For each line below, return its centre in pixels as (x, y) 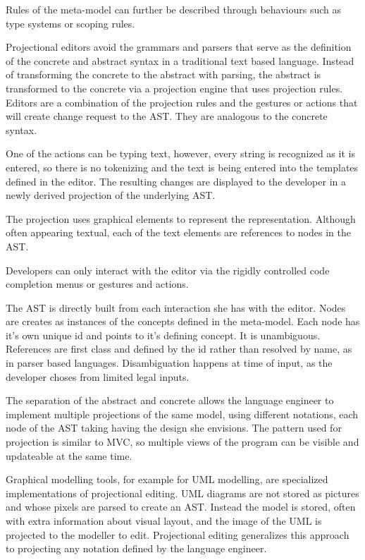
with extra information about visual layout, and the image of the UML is (164, 521)
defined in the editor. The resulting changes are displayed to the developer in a (176, 181)
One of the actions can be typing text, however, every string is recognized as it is (180, 153)
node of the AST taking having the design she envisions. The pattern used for (174, 428)
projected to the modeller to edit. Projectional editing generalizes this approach (178, 534)
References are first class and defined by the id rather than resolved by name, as (179, 349)
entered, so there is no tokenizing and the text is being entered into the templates (182, 167)
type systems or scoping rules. (70, 23)
